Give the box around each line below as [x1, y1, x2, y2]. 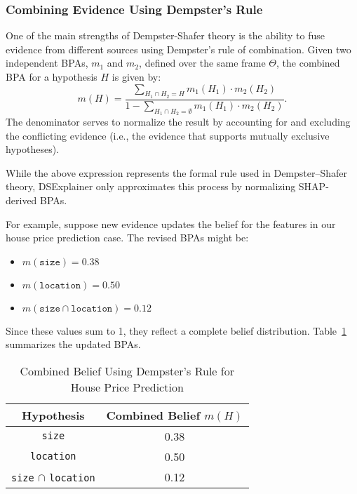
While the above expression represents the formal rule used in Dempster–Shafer [6, 165, 348, 180]
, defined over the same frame [139, 55, 266, 70]
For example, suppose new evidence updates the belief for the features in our [6, 216, 336, 231]
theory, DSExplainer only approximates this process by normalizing [6, 179, 296, 194]
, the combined [276, 55, 340, 70]
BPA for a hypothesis [6, 69, 97, 84]
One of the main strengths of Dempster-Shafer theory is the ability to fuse [6, 28, 325, 43]
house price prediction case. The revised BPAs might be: [6, 230, 249, 245]
